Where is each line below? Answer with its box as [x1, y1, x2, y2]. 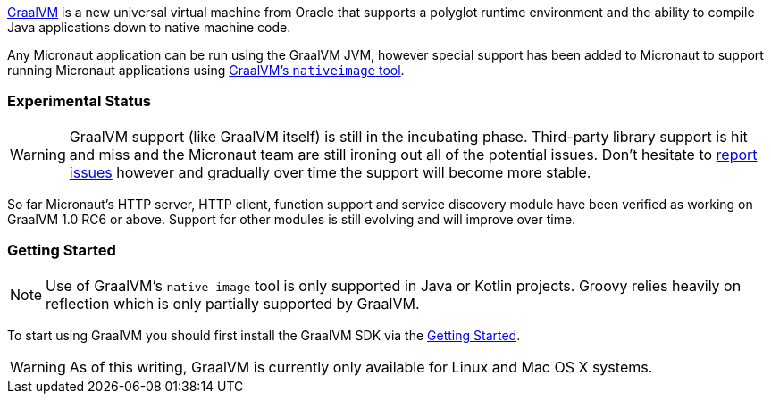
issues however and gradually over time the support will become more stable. [69, 163, 591, 181]
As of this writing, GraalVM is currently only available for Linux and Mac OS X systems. [69, 357, 653, 376]
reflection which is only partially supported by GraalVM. [46, 294, 420, 313]
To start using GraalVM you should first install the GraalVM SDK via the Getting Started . [7, 327, 521, 343]
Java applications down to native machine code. [7, 20, 291, 35]
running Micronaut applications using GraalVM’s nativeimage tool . [7, 63, 405, 78]
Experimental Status [7, 92, 152, 111]
